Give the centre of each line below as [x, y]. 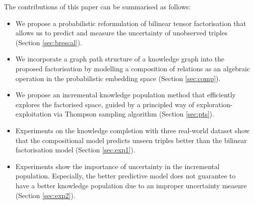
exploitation [33, 114]
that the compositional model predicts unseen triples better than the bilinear [131, 140]
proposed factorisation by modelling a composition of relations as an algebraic [133, 68]
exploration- [215, 104]
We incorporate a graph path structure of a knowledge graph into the [120, 59]
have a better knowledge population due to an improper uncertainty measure [131, 185]
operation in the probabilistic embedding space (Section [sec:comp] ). [118, 78]
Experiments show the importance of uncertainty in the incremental [117, 166]
